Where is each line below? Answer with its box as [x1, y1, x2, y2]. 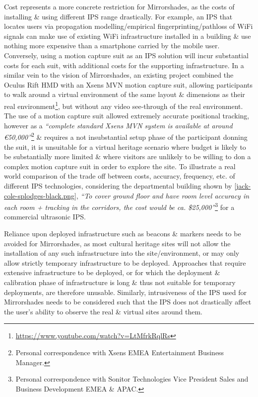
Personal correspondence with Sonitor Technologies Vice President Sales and [15, 374, 249, 384]
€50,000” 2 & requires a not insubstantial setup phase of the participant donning [4, 130, 248, 142]
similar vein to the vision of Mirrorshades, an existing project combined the [4, 70, 234, 80]
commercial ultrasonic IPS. [4, 211, 86, 222]
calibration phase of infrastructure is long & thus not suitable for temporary [4, 277, 236, 287]
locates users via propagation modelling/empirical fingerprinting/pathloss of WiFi [4, 21, 253, 31]
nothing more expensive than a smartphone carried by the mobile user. [4, 40, 220, 51]
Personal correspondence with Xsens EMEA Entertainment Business [15, 347, 224, 357]
